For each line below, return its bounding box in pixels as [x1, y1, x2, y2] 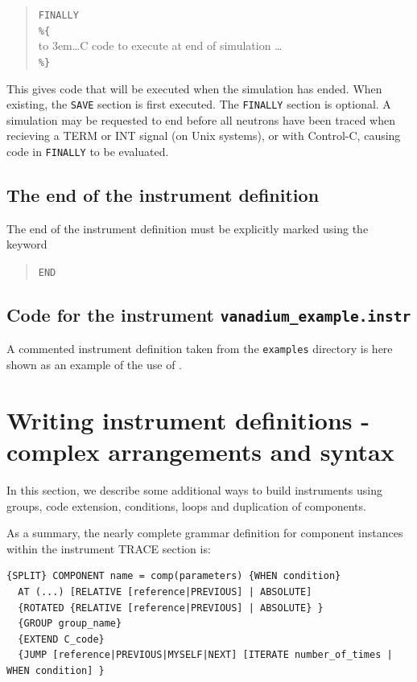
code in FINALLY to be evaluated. [6, 143, 169, 159]
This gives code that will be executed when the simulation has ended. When [6, 80, 382, 97]
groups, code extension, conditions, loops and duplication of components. [6, 497, 366, 514]
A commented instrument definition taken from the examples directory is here [6, 340, 393, 357]
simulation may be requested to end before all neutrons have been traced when [6, 111, 395, 128]
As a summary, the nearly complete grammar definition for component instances [6, 524, 403, 541]
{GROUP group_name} [18, 618, 122, 630]
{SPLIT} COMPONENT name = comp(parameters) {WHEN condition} [6, 570, 341, 582]
